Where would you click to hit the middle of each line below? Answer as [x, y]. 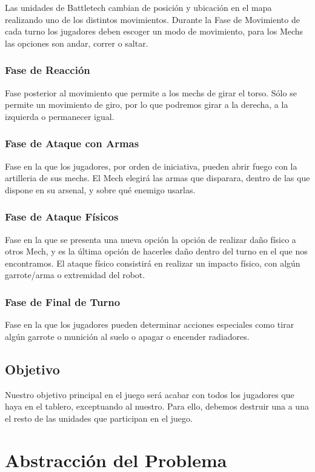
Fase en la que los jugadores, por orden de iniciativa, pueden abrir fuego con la [151, 166]
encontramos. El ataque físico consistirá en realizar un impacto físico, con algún [153, 263]
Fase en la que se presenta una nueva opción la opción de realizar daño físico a [151, 239]
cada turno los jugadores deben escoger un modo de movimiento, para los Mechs [154, 31]
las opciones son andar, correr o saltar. [77, 43]
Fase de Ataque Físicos [62, 217]
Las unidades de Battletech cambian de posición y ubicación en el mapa [138, 7]
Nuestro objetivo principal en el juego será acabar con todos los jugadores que [150, 394]
